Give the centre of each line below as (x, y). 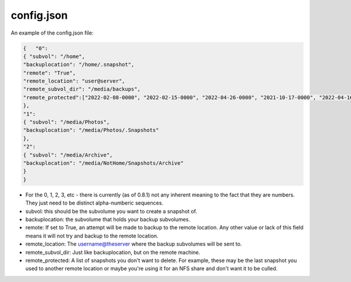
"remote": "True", (49, 73)
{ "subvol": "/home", (54, 56)
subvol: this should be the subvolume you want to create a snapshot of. (111, 211)
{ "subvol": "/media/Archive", (68, 155)
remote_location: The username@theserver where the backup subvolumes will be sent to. (134, 244)
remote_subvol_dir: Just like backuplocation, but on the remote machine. (113, 252)
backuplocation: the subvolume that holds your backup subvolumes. (108, 219)
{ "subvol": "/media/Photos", (66, 122)
